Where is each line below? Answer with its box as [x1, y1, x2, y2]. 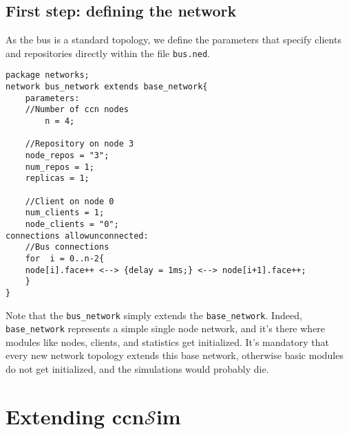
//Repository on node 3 [25, 139, 134, 149]
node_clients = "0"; [25, 219, 119, 229]
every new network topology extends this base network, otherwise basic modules [6, 348, 343, 362]
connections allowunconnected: [6, 230, 149, 241]
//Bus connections [25, 242, 109, 252]
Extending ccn [6, 402, 145, 430]
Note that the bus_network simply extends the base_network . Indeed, [6, 307, 302, 322]
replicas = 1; [25, 173, 89, 184]
